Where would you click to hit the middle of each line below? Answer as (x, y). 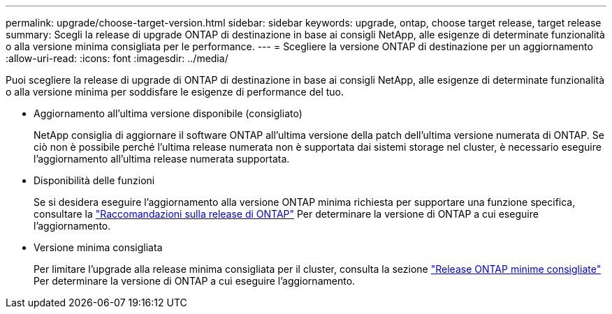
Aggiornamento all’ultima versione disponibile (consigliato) (168, 113)
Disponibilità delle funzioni (94, 180)
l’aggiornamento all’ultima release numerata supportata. (162, 159)
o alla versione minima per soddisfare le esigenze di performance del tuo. (175, 92)
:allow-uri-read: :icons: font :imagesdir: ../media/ (117, 58)
